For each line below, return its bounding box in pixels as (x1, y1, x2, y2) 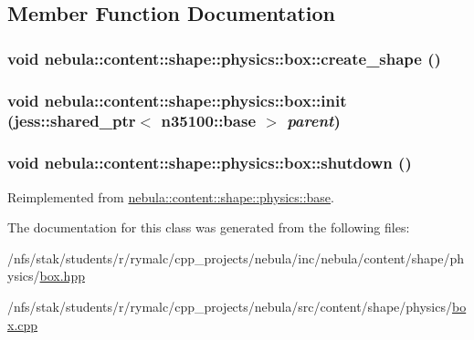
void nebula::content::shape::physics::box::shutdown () (7, 151, 412, 174)
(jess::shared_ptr (7, 109, 136, 132)
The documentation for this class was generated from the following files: (7, 218, 410, 237)
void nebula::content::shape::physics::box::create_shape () (7, 46, 441, 69)
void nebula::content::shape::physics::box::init (7, 88, 347, 111)
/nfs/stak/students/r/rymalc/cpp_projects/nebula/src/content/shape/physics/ (7, 296, 452, 315)
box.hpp (39, 266, 85, 285)
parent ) (287, 109, 341, 132)
